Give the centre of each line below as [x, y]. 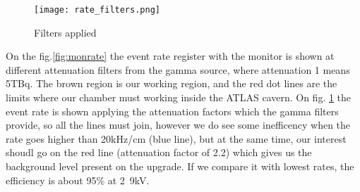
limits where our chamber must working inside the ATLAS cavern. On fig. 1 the [179, 97]
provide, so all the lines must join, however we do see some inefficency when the [178, 125]
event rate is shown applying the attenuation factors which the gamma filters [172, 111]
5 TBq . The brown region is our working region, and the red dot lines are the [172, 83]
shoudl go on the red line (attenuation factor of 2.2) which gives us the [159, 152]
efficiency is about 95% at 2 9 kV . [78, 180]
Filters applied [65, 32]
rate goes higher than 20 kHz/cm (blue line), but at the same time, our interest [176, 138]
